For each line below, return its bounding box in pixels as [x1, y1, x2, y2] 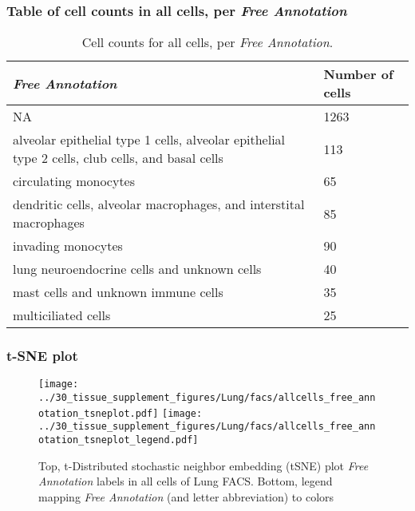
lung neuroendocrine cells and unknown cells [13, 259, 262, 279]
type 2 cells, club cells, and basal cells [13, 149, 223, 168]
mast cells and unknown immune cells [13, 283, 223, 302]
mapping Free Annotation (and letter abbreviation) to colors [38, 488, 334, 505]
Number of [323, 65, 393, 84]
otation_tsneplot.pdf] [38, 407, 159, 419]
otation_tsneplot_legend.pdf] [38, 434, 199, 446]
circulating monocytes [13, 172, 136, 191]
